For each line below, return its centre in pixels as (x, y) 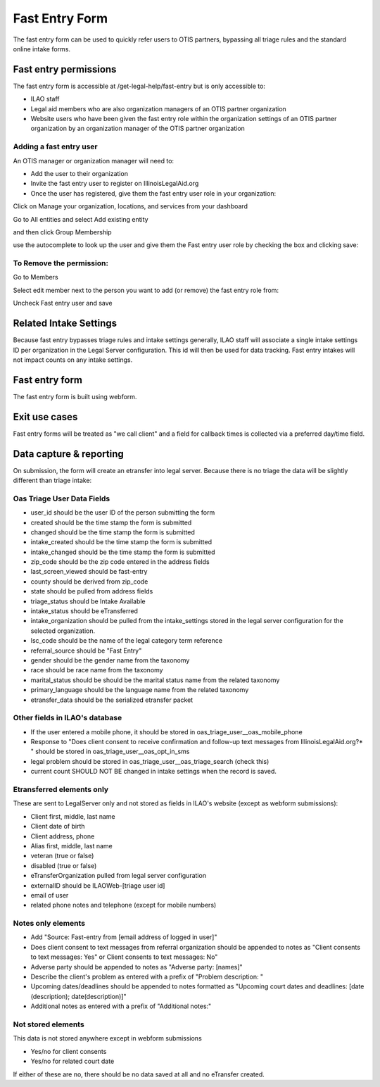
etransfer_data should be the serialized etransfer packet (112, 700)
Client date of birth (58, 827)
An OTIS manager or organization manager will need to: (94, 161)
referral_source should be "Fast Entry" (86, 651)
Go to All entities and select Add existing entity (81, 219)
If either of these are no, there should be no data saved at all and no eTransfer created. (139, 1074)
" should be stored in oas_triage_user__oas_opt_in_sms (110, 752)
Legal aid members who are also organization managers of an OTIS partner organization (158, 108)
